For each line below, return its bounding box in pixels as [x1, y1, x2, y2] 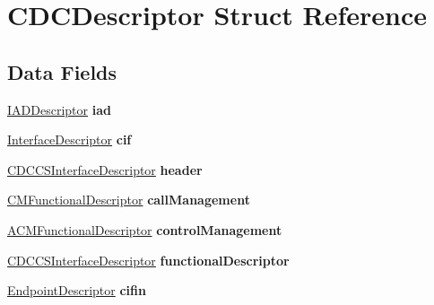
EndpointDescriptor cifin [7, 281, 146, 300]
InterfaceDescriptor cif [7, 130, 132, 149]
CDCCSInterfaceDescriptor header [7, 160, 203, 179]
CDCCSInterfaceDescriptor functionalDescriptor [7, 250, 290, 269]
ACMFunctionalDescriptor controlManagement [7, 220, 282, 239]
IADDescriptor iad [7, 100, 111, 118]
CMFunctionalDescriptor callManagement [7, 190, 250, 209]
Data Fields [7, 57, 117, 85]
